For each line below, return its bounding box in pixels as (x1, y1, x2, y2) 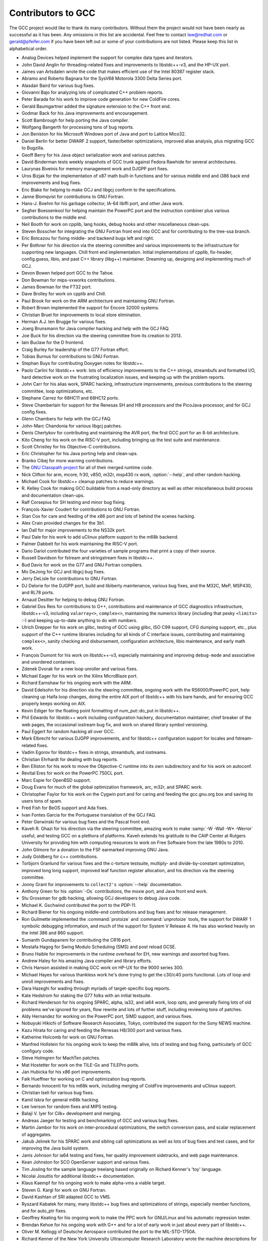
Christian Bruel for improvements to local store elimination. (21, 312, 141, 318)
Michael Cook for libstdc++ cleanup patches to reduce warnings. (21, 478, 155, 484)
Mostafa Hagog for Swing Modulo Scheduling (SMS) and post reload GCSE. (21, 944, 176, 950)
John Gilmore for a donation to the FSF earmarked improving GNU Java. (21, 846, 169, 852)
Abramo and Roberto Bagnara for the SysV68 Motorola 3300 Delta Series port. (21, 75, 183, 81)
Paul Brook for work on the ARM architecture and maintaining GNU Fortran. (21, 298, 175, 304)
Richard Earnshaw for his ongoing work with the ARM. (21, 680, 132, 686)
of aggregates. (21, 1131, 52, 1137)
